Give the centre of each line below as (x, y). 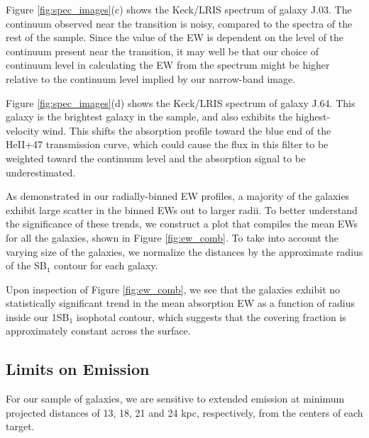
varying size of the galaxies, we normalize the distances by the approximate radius (184, 251)
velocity (23, 130)
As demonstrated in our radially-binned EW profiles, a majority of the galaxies (178, 196)
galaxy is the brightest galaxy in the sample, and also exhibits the (149, 117)
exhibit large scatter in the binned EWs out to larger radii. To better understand (182, 209)
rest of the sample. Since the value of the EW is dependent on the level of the (175, 37)
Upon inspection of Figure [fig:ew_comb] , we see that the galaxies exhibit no (173, 289)
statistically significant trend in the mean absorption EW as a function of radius (180, 303)
